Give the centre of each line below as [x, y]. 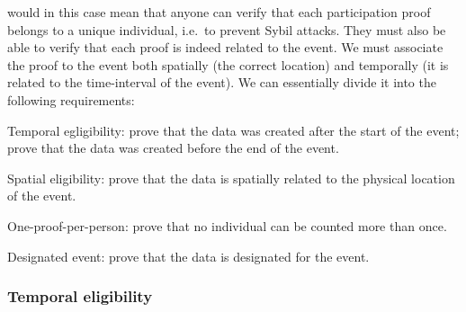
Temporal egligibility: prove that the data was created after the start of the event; [233, 130]
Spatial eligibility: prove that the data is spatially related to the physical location [231, 178]
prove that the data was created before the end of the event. [173, 148]
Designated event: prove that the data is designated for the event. [188, 256]
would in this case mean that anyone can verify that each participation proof [219, 12]
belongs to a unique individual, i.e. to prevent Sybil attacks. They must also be [227, 29]
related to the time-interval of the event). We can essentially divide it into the [222, 82]
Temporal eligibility [80, 296]
